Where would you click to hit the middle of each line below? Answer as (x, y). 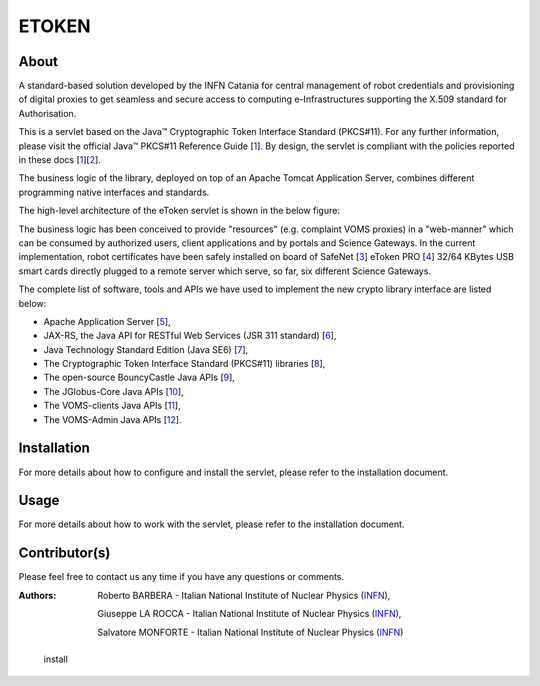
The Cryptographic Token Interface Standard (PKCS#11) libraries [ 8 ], (184, 364)
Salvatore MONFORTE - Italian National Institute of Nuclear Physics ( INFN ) (250, 632)
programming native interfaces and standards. (114, 192)
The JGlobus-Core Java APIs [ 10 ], (113, 391)
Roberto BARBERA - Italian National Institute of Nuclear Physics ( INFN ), (244, 595)
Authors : (37, 595)
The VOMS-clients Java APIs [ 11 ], (112, 406)
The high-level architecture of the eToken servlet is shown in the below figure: (179, 211)
